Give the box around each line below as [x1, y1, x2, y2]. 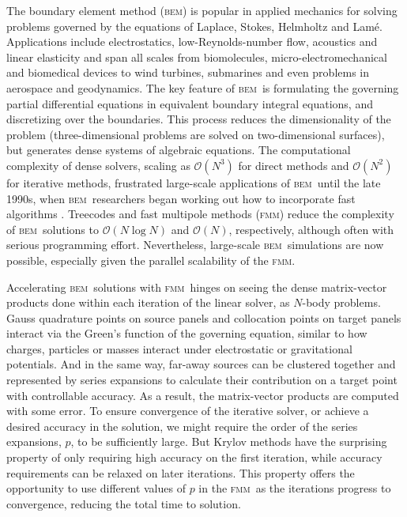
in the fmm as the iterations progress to [198, 480, 391, 496]
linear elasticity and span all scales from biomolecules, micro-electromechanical [6, 48, 387, 65]
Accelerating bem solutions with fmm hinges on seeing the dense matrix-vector [6, 278, 387, 295]
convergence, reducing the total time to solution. [6, 495, 241, 511]
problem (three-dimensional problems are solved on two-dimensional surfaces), [6, 126, 385, 142]
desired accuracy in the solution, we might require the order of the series [6, 417, 358, 434]
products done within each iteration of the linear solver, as [6, 294, 290, 311]
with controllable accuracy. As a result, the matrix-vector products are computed [6, 387, 399, 403]
